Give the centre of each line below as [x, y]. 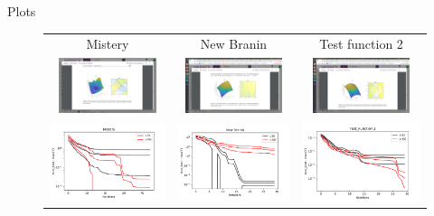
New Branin [234, 44]
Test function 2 [361, 44]
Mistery [108, 44]
